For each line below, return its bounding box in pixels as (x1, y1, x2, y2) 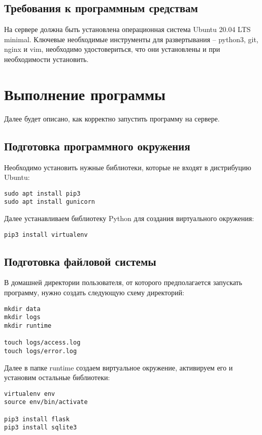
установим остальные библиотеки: (4, 372, 110, 383)
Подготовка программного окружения (4, 138, 190, 153)
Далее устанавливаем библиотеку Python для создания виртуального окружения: (4, 213, 254, 223)
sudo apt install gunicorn (4, 198, 95, 206)
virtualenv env (4, 390, 55, 397)
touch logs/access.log (4, 339, 81, 347)
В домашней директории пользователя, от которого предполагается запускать (4, 277, 242, 288)
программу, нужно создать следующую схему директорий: (4, 287, 184, 298)
